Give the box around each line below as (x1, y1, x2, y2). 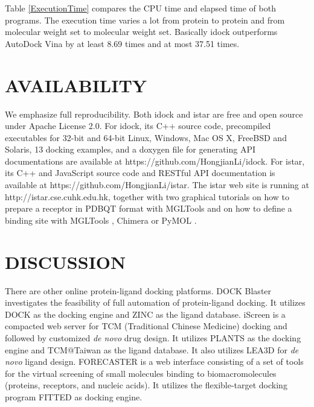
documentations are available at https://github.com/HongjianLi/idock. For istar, (5, 154, 305, 167)
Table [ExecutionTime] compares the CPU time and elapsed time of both (5, 2, 276, 14)
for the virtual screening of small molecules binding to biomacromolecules (5, 367, 277, 379)
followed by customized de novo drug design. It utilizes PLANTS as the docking (5, 331, 301, 344)
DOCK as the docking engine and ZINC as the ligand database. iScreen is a (5, 308, 286, 320)
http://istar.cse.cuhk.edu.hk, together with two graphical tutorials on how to (5, 190, 289, 203)
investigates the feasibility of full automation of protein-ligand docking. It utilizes (5, 296, 306, 309)
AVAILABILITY (5, 72, 147, 97)
